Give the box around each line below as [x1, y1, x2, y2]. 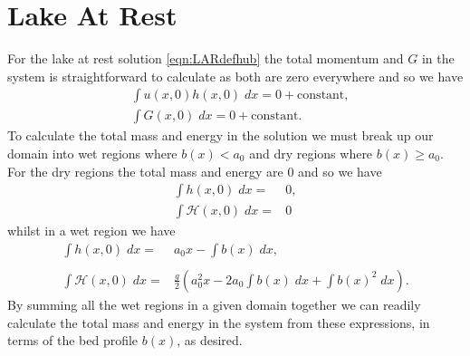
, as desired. [177, 331, 243, 350]
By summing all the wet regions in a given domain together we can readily [7, 294, 421, 313]
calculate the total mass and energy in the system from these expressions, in [7, 313, 430, 332]
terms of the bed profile [7, 331, 139, 350]
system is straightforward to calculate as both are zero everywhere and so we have [7, 66, 464, 85]
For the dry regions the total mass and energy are [7, 161, 283, 180]
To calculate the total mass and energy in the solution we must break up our [7, 126, 434, 145]
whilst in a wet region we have [7, 221, 176, 240]
